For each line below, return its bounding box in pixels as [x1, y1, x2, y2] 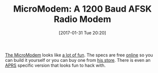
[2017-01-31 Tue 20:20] [58, 30, 106, 36]
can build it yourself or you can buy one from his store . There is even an [5, 57, 151, 63]
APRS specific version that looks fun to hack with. [5, 62, 106, 68]
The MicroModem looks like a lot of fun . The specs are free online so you [5, 52, 153, 58]
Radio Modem [53, 14, 111, 25]
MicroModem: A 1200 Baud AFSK [13, 3, 152, 15]
